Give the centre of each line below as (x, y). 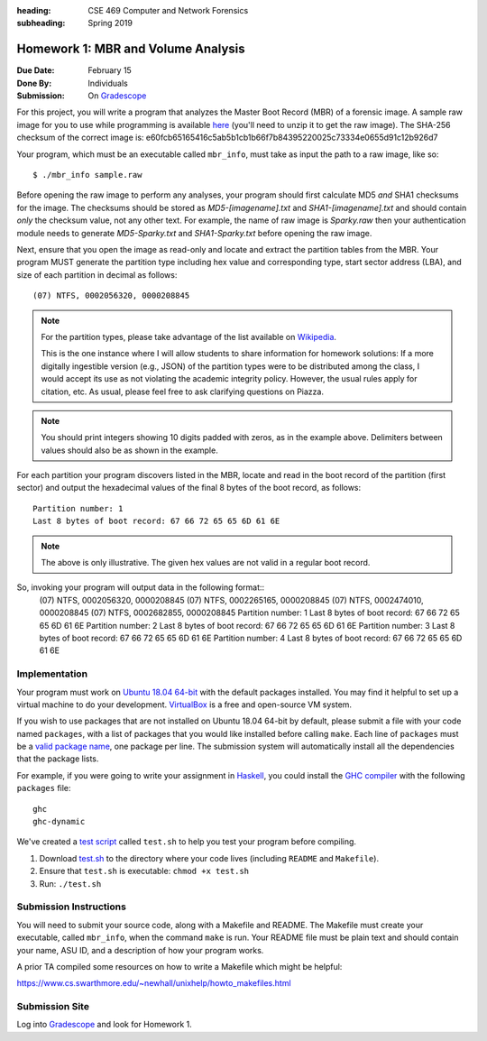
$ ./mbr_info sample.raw (87, 175)
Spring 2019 (110, 23)
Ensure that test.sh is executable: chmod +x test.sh (144, 871)
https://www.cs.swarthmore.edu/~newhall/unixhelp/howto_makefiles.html (154, 983)
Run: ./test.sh (70, 883)
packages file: (44, 788)
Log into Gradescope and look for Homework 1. (105, 1025)
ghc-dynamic (59, 822)
